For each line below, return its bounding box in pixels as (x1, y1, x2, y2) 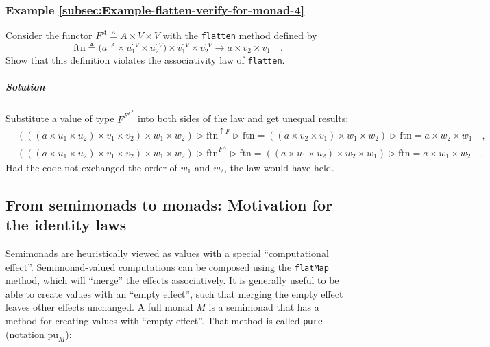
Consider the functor (5, 28, 93, 43)
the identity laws (5, 214, 127, 235)
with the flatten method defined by (162, 28, 317, 43)
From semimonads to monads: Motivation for (5, 193, 332, 215)
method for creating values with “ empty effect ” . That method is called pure (5, 313, 323, 328)
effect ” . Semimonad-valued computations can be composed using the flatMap (5, 259, 329, 274)
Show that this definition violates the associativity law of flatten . (5, 53, 285, 67)
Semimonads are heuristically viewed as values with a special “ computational (5, 246, 329, 260)
